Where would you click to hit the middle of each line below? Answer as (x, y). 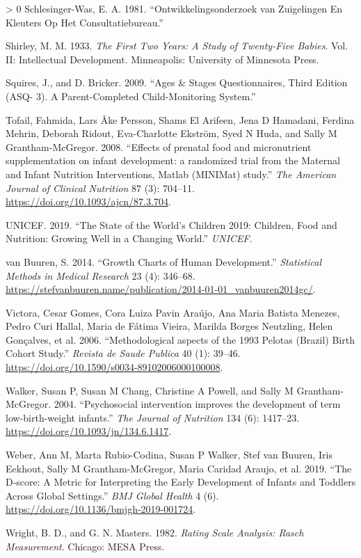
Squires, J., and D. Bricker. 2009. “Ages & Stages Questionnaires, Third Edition (177, 82)
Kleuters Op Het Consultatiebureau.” (85, 22)
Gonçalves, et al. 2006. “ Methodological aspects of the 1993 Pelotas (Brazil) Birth (180, 339)
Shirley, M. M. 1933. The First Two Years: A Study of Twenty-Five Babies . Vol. (177, 46)
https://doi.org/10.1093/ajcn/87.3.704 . (88, 201)
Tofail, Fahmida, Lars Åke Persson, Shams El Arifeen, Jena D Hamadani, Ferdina (180, 119)
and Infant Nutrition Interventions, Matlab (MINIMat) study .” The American (171, 174)
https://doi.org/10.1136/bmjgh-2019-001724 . (101, 509)
